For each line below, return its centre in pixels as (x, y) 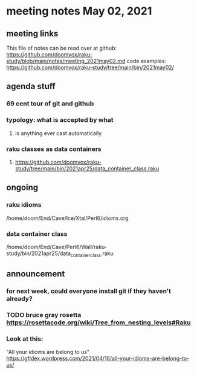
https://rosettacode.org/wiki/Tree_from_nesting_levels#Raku (99, 322)
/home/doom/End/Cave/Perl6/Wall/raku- (57, 247)
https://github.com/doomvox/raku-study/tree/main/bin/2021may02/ (90, 67)
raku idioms (24, 205)
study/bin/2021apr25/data (39, 253)
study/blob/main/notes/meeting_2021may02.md (66, 61)
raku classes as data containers (54, 149)
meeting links (32, 34)
